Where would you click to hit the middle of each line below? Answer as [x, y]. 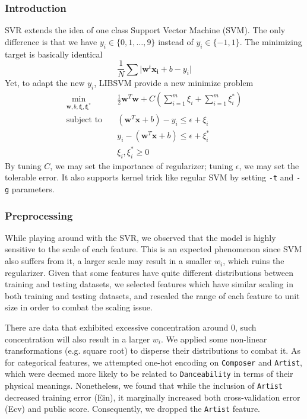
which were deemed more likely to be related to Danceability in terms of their [149, 374]
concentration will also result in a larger [77, 339]
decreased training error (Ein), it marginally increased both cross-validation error [153, 397]
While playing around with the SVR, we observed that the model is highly [140, 237]
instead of [176, 41]
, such [246, 327]
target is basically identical [54, 54]
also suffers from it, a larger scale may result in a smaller [108, 261]
